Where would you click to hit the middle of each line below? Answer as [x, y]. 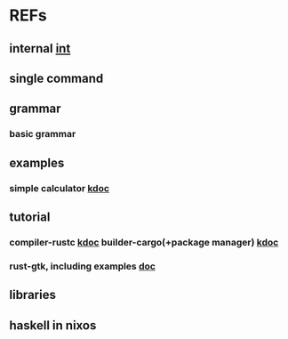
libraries [32, 295]
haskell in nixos [53, 325]
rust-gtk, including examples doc [82, 266]
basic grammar [43, 134]
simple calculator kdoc [59, 188]
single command [56, 78]
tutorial [30, 217]
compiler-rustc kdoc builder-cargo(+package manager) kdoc [144, 242]
